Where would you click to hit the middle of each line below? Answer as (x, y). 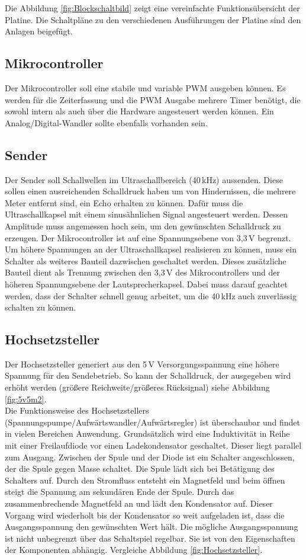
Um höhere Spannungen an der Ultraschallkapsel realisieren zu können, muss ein (151, 249)
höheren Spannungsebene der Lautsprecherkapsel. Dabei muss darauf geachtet (146, 284)
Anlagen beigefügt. (39, 31)
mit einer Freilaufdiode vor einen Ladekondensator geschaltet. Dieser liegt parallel (153, 445)
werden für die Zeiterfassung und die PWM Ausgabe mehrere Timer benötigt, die (153, 99)
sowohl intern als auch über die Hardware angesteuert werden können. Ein (139, 111)
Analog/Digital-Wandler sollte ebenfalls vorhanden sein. (106, 122)
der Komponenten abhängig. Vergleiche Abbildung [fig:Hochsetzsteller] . (134, 550)
